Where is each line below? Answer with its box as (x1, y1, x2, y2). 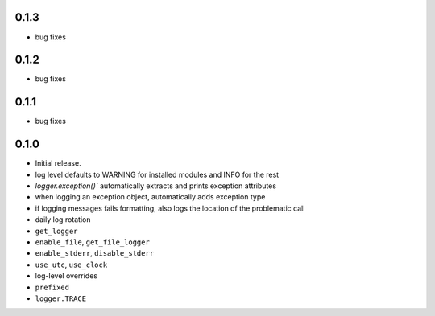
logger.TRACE (35, 293, 87, 303)
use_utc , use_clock (35, 260, 108, 269)
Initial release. (35, 158, 81, 168)
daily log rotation (35, 215, 91, 224)
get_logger (35, 226, 78, 236)
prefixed (35, 282, 70, 292)
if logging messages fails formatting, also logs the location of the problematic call (35, 203, 305, 213)
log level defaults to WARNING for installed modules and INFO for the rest (35, 170, 280, 179)
